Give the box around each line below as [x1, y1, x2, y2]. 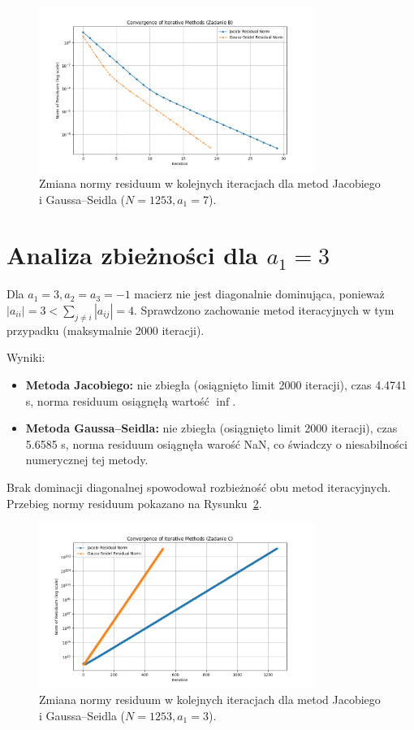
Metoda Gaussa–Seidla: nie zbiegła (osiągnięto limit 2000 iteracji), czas [25, 419, 398, 437]
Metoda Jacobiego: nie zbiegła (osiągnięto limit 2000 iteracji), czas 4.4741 [25, 376, 408, 393]
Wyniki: [6, 349, 45, 366]
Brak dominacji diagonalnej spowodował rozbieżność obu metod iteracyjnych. [6, 478, 391, 495]
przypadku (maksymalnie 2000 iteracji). [6, 321, 205, 338]
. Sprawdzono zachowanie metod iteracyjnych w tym [133, 302, 395, 318]
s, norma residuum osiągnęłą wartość [25, 392, 209, 409]
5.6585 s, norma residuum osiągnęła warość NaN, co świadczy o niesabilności [25, 435, 408, 452]
